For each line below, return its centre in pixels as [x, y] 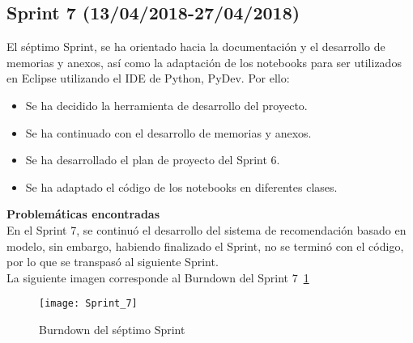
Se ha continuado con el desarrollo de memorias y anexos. [168, 132]
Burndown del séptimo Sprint [112, 329]
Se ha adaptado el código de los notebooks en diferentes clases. [181, 186]
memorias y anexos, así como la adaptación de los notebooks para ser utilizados [204, 62]
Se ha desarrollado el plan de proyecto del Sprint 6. [153, 160]
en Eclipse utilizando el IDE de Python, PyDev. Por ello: [148, 78]
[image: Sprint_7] [88, 304]
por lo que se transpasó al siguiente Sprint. [113, 262]
